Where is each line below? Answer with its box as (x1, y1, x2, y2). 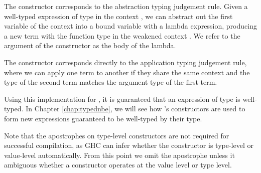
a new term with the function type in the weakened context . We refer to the (4, 30, 240, 41)
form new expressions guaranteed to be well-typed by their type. (4, 113, 202, 123)
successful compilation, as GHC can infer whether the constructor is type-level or (4, 140, 253, 150)
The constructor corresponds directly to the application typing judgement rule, (4, 57, 247, 67)
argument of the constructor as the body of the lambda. (4, 40, 176, 51)
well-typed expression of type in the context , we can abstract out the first (4, 11, 233, 21)
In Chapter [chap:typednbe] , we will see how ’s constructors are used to (26, 103, 245, 114)
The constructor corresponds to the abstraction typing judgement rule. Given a (4, 1, 248, 11)
